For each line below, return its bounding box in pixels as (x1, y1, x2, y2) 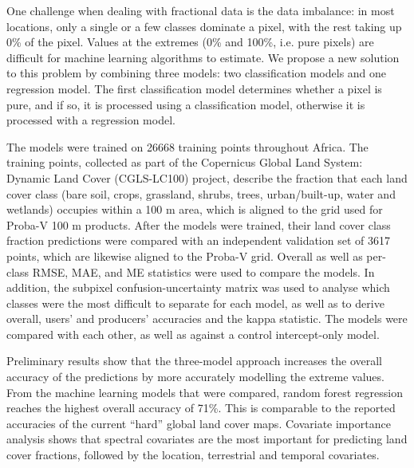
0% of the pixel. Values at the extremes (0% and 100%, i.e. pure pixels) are (6, 33, 374, 50)
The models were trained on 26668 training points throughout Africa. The (6, 138, 369, 155)
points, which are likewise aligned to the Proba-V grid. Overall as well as (6, 247, 363, 264)
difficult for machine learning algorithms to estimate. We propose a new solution (6, 49, 400, 65)
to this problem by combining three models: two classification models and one (6, 65, 387, 81)
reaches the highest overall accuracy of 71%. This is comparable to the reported (6, 399, 396, 416)
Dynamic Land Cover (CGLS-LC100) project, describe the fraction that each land (6, 169, 408, 186)
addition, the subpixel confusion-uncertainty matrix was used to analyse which (6, 279, 390, 296)
